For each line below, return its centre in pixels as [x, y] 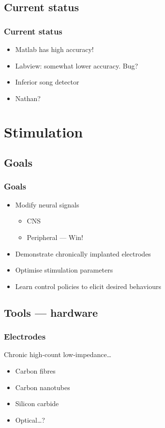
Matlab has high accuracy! [54, 49]
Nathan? [28, 98]
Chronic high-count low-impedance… [58, 354]
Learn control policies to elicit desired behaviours [88, 286]
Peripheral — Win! [55, 237]
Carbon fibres [35, 370]
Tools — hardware [51, 312]
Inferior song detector [47, 82]
